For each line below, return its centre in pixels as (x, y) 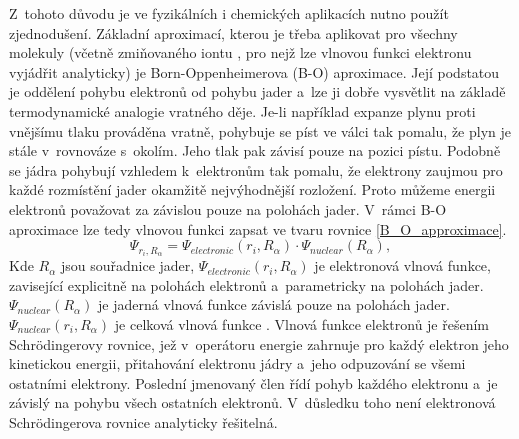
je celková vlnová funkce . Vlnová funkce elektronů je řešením (302, 324)
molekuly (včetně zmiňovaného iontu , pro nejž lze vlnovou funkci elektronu (240, 52)
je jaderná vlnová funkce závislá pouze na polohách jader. (274, 304)
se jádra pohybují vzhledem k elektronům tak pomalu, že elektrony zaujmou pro (256, 169)
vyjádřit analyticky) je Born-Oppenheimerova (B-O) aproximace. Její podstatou (254, 71)
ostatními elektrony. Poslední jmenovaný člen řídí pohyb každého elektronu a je (253, 382)
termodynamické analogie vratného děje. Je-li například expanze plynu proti (242, 110)
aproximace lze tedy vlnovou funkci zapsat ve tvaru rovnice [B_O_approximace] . (258, 228)
